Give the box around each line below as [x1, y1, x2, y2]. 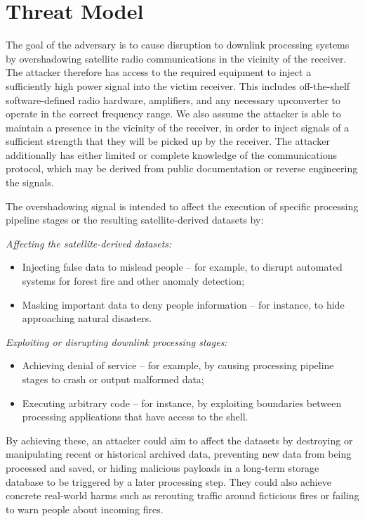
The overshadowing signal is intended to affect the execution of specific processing [6, 198, 359, 213]
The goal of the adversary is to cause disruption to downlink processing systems [6, 37, 350, 52]
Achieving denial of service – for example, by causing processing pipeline [22, 358, 334, 373]
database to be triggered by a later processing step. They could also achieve [6, 474, 332, 489]
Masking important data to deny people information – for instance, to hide [22, 297, 345, 311]
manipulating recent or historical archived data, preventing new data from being [6, 446, 352, 461]
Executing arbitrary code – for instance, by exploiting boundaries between [22, 395, 342, 410]
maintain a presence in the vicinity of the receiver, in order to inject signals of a [6, 120, 350, 134]
